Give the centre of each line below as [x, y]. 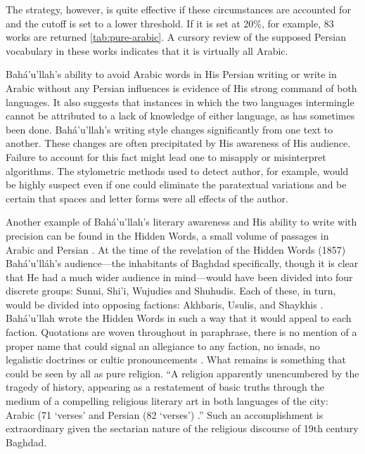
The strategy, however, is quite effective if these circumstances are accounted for [178, 9]
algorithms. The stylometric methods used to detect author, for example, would [177, 170]
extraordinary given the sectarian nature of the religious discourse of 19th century [182, 428]
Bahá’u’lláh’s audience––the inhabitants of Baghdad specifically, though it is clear [182, 263]
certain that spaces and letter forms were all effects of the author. [147, 198]
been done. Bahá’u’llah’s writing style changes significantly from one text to [169, 129]
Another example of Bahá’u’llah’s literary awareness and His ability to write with [181, 222]
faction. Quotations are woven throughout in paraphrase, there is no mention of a [181, 332]
